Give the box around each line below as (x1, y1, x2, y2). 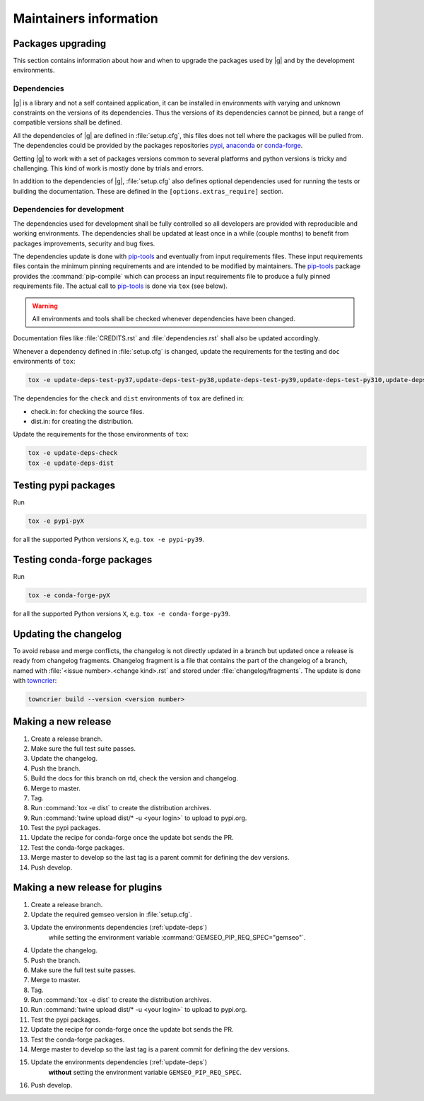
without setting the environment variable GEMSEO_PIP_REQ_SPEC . (48, 1068, 242, 1076)
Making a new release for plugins (13, 882, 163, 894)
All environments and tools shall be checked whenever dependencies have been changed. (32, 314, 296, 323)
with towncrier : (13, 676, 57, 685)
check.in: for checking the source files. (30, 407, 145, 415)
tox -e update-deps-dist (28, 459, 114, 467)
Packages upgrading (13, 38, 107, 50)
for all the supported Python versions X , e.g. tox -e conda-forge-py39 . (13, 609, 231, 618)
